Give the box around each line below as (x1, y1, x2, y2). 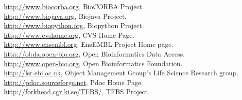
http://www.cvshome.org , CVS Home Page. (4, 29, 135, 40)
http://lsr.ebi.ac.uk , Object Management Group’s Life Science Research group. (4, 68, 239, 78)
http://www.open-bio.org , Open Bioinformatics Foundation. (4, 58, 183, 68)
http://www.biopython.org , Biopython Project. (4, 20, 144, 30)
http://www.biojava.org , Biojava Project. (4, 11, 127, 21)
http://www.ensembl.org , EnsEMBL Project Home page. (4, 39, 173, 49)
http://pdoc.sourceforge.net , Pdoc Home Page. (4, 77, 143, 87)
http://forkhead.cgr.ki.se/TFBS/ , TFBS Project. (4, 86, 150, 97)
